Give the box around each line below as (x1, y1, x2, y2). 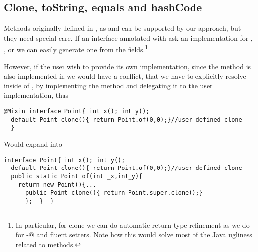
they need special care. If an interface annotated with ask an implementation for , (4, 32, 253, 43)
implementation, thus (4, 90, 68, 100)
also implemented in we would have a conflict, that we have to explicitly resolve (4, 71, 246, 81)
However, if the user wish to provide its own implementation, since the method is (4, 61, 251, 71)
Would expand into (4, 138, 62, 149)
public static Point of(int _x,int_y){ (11, 172, 143, 180)
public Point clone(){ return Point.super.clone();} (25, 189, 203, 197)
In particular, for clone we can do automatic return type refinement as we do (15, 219, 250, 230)
